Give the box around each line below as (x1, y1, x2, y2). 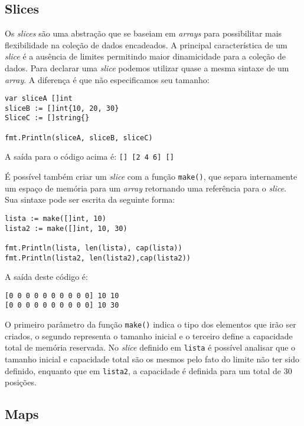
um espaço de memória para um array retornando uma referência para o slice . (5, 181, 287, 194)
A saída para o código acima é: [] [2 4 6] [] (5, 150, 174, 163)
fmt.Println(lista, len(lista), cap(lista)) (5, 243, 182, 252)
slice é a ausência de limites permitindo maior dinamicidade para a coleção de (5, 50, 286, 62)
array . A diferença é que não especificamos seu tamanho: (5, 73, 210, 85)
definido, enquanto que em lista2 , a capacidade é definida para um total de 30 (5, 364, 292, 377)
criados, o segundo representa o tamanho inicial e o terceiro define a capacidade (5, 329, 293, 342)
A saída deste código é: (5, 270, 88, 283)
